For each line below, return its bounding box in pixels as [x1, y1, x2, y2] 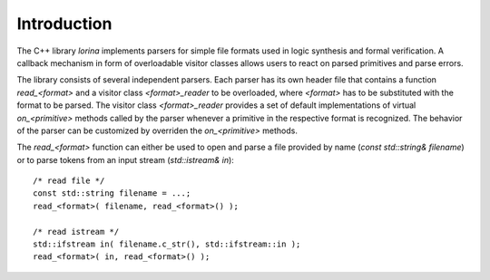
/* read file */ [33, 176, 105, 186]
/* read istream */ [33, 227, 120, 237]
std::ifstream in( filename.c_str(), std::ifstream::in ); [33, 239, 301, 249]
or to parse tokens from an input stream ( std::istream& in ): [16, 154, 235, 165]
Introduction [16, 14, 113, 34]
